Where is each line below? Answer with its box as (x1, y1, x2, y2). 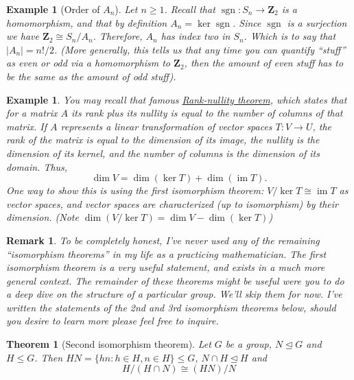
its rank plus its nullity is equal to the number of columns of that (71, 106, 343, 120)
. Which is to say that (244, 29, 336, 43)
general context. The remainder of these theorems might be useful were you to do (6, 273, 344, 287)
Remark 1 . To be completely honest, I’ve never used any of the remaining (6, 233, 320, 247)
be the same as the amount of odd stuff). (6, 69, 176, 83)
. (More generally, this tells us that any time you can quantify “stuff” (54, 42, 346, 56)
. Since (232, 15, 261, 29)
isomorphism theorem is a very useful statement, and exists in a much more (6, 260, 325, 274)
